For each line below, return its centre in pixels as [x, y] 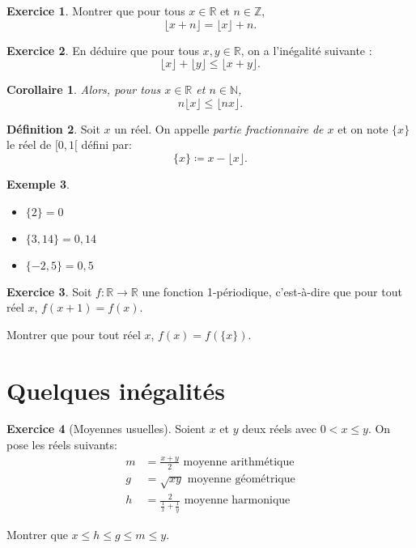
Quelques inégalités [116, 390]
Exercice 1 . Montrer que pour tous [96, 11]
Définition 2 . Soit [53, 128]
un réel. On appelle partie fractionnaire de [219, 128]
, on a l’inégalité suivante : [306, 50]
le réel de [29, 144]
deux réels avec [280, 429]
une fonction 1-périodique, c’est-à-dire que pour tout [272, 291]
